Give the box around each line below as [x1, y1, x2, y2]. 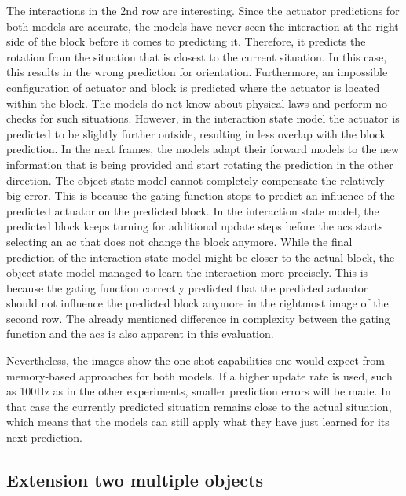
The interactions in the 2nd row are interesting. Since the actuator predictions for [6, 2, 400, 18]
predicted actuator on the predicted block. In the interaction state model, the [6, 202, 379, 219]
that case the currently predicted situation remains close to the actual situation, [6, 398, 392, 414]
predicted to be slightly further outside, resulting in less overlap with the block [6, 125, 386, 141]
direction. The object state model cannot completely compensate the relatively [6, 171, 385, 188]
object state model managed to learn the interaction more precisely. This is [6, 264, 368, 281]
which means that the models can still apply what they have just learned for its [6, 413, 390, 430]
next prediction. [6, 429, 82, 446]
